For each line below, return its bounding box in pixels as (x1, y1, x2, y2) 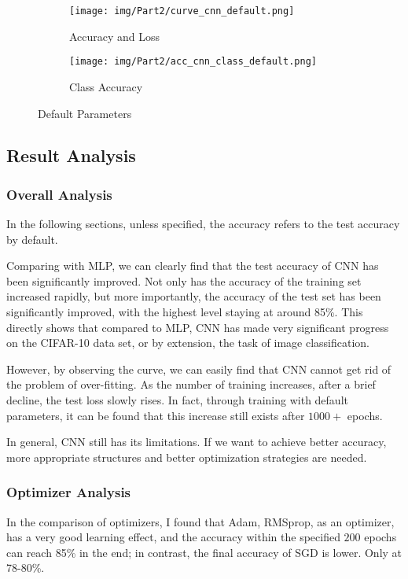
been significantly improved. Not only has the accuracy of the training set (6, 272, 362, 289)
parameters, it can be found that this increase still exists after (6, 407, 305, 423)
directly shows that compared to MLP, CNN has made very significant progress (6, 319, 389, 335)
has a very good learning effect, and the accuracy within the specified (6, 529, 340, 545)
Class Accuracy (69, 78, 143, 94)
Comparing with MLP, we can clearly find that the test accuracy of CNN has (6, 257, 379, 274)
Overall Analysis (6, 184, 112, 204)
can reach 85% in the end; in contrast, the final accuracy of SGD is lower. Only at (6, 544, 402, 560)
